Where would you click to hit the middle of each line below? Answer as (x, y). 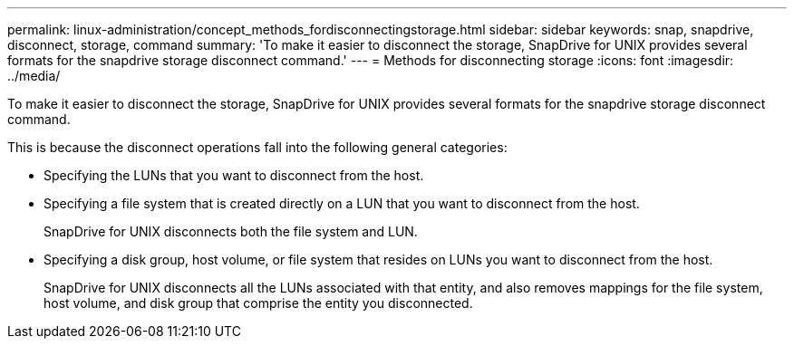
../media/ (34, 76)
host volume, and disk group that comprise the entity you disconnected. (258, 303)
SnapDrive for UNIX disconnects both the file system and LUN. (231, 231)
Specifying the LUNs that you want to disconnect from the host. (234, 175)
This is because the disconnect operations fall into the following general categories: (257, 147)
